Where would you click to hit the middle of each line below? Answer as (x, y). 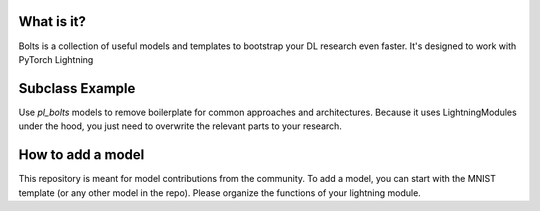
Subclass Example (77, 88)
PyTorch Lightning (56, 59)
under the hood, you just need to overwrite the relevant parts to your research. (180, 126)
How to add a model (81, 155)
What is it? (52, 21)
